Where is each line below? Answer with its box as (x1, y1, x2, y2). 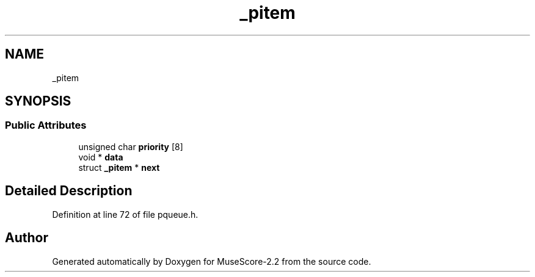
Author (5, 230, 48, 246)
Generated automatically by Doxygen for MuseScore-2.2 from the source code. (52, 256, 371, 267)
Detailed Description (5, 183, 133, 199)
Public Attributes (5, 119, 87, 132)
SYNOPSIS (5, 93, 71, 109)
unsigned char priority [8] (78, 141, 183, 152)
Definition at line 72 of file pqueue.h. (52, 209, 198, 220)
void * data (78, 151, 123, 162)
